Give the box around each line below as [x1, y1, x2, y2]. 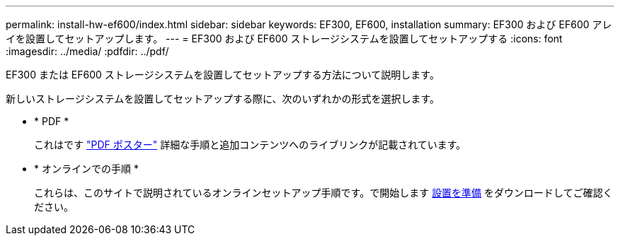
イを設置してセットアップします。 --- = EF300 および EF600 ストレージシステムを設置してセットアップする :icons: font [6, 33, 563, 45]
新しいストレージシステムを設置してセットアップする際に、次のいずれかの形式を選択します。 [6, 93, 440, 105]
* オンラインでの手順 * [34, 163, 139, 175]
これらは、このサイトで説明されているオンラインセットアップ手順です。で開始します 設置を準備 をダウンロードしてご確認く [34, 187, 613, 199]
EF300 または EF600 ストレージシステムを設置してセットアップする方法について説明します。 [6, 69, 440, 81]
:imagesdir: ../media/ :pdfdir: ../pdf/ [6, 45, 169, 57]
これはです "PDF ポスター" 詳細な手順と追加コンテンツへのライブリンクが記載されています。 [34, 139, 466, 151]
